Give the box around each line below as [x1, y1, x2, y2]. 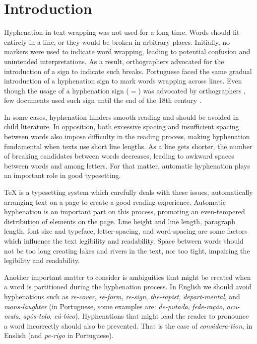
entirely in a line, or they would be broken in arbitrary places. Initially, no [4, 36, 230, 47]
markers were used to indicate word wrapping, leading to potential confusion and [4, 46, 251, 57]
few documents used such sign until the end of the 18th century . [4, 95, 201, 105]
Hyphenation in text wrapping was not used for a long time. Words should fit [4, 27, 240, 37]
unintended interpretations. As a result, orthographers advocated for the [4, 56, 224, 66]
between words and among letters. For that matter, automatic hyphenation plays [4, 160, 251, 171]
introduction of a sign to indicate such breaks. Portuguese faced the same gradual [4, 66, 252, 76]
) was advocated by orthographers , [138, 85, 246, 95]
